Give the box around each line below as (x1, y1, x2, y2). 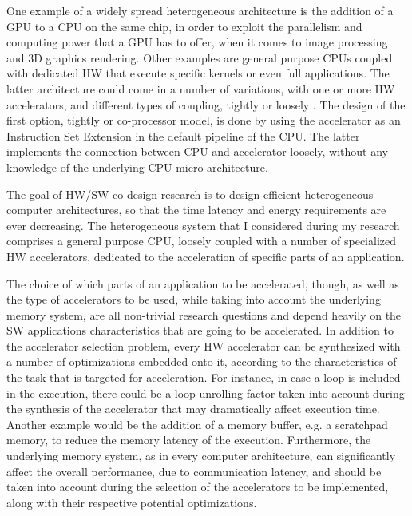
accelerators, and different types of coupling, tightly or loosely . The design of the (6, 96, 406, 113)
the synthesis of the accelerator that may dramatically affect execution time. (6, 400, 380, 417)
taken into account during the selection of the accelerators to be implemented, (6, 478, 389, 495)
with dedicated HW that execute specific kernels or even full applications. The (6, 65, 390, 81)
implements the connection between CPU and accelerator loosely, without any (6, 143, 388, 160)
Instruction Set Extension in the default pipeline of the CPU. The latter (6, 127, 360, 144)
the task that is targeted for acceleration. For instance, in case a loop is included (6, 369, 401, 386)
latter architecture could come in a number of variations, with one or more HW (6, 80, 395, 97)
